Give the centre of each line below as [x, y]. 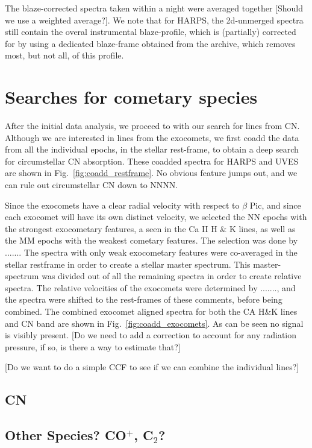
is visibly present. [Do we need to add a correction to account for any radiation [151, 335]
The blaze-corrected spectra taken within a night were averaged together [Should [154, 8]
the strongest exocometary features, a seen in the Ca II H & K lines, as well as [150, 228]
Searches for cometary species [131, 97]
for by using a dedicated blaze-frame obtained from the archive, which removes [150, 43]
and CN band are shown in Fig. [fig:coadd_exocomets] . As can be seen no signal [154, 323]
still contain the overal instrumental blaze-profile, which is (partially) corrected [151, 32]
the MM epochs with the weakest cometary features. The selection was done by [151, 240]
